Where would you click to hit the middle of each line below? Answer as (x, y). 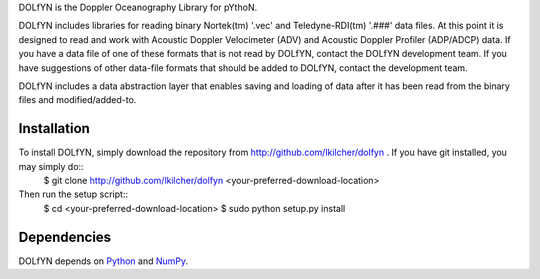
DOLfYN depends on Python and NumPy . (103, 261)
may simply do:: (51, 166)
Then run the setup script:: (73, 194)
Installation (54, 128)
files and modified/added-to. (77, 100)
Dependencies (65, 236)
